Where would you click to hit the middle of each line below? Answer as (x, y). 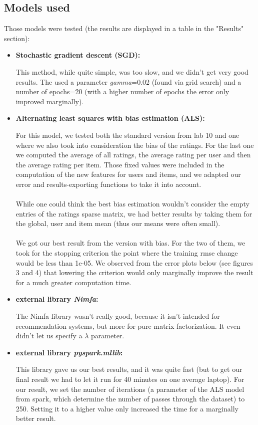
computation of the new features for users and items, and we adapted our (128, 174)
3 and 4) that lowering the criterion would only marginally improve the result (134, 272)
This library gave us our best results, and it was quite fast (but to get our (129, 369)
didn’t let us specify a (49, 336)
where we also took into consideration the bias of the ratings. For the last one (135, 145)
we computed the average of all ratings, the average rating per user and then (133, 155)
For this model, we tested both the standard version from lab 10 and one (127, 135)
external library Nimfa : (57, 299)
